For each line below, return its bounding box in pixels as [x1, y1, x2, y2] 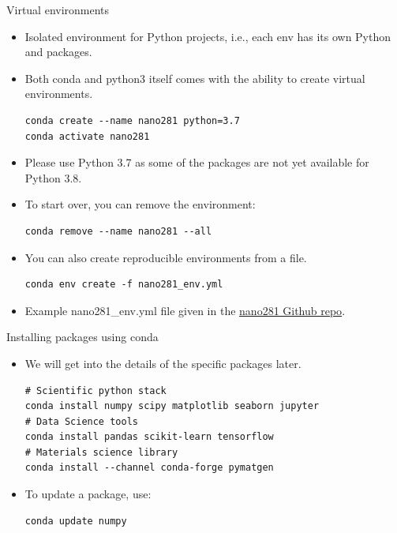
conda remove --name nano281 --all [24, 225, 212, 237]
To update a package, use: [24, 486, 152, 502]
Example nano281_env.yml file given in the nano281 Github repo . [24, 302, 346, 318]
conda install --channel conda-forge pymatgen [24, 462, 274, 474]
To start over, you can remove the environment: [24, 196, 256, 212]
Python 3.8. [24, 169, 82, 186]
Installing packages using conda [6, 328, 159, 345]
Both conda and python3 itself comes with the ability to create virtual [24, 69, 365, 86]
